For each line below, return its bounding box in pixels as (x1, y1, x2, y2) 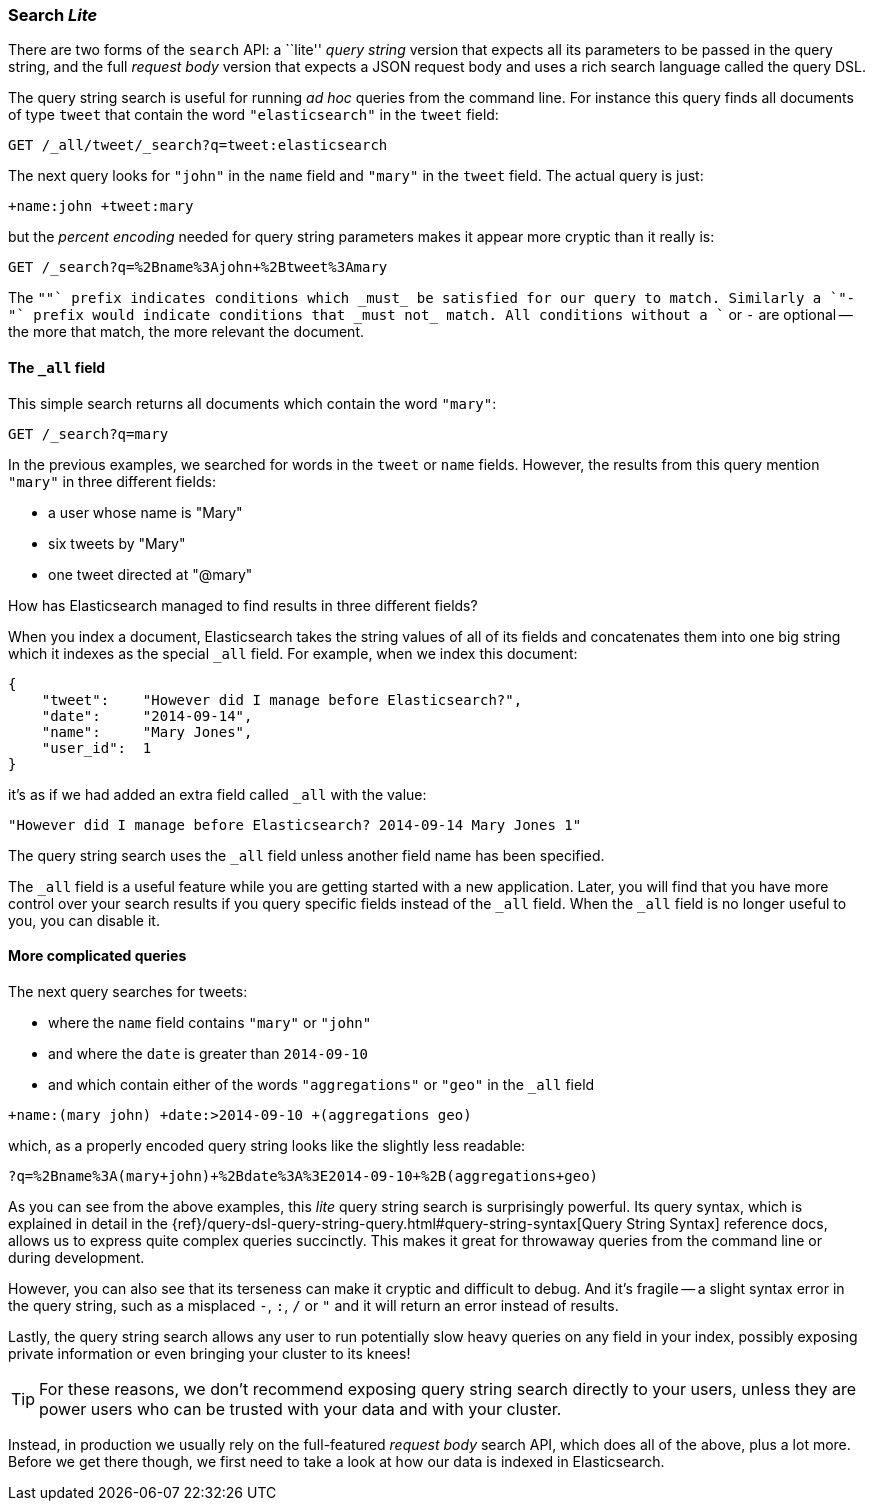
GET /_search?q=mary (8, 425, 169, 442)
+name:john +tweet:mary (8, 198, 194, 215)
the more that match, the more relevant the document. (8, 323, 365, 341)
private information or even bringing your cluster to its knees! (8, 1344, 411, 1362)
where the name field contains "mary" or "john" (48, 1013, 372, 1031)
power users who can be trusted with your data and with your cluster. (39, 1398, 562, 1419)
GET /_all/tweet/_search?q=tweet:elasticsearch (8, 137, 388, 154)
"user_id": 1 (41, 739, 152, 756)
